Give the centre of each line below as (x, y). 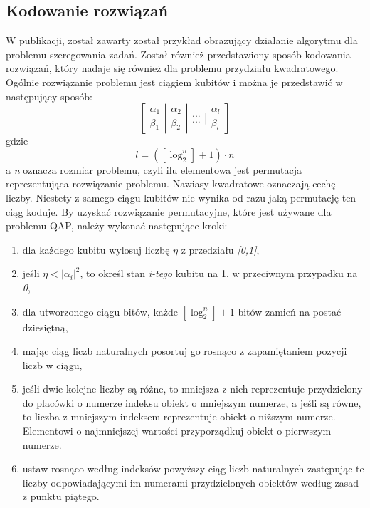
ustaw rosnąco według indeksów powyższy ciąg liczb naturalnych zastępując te (193, 468)
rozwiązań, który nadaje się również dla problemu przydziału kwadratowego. (172, 68)
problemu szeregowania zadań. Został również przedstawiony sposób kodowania (178, 54)
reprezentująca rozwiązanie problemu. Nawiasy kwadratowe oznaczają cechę (171, 183)
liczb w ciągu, (52, 364)
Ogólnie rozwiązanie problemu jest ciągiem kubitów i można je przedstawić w (174, 82)
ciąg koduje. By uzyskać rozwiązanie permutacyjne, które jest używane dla (169, 211)
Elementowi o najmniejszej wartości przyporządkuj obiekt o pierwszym (177, 431)
